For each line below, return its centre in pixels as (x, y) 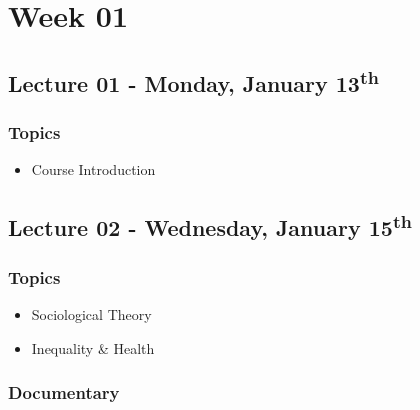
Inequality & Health (93, 347)
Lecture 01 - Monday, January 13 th (193, 80)
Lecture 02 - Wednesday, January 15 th (210, 225)
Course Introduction (93, 169)
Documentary (64, 392)
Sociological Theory (91, 313)
